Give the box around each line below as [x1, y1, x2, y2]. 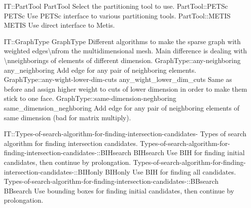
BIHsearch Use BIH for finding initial [133, 147, 245, 158]
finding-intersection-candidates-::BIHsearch [4, 147, 132, 158]
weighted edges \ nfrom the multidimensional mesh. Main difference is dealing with [4, 46, 247, 56]
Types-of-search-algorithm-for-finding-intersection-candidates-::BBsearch [4, 176, 218, 186]
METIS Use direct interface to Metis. [4, 20, 115, 30]
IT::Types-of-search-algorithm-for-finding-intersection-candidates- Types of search [4, 128, 247, 139]
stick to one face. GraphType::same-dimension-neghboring [4, 93, 177, 103]
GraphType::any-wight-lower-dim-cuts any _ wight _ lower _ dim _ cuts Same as [4, 74, 232, 84]
